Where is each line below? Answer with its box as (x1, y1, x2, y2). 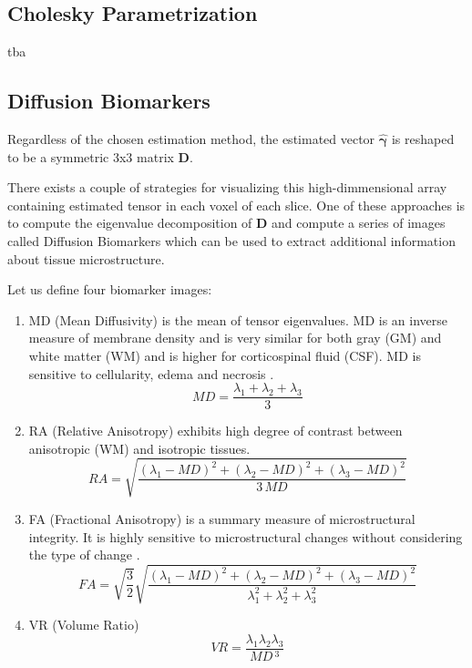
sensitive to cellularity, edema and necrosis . (28, 364, 274, 383)
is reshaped (391, 129, 455, 148)
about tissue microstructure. (7, 249, 165, 268)
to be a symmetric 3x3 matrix (7, 147, 174, 166)
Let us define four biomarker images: (7, 280, 212, 299)
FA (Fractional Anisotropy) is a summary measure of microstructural (28, 509, 416, 528)
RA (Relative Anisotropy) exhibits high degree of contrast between (28, 421, 403, 440)
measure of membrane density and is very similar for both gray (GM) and (28, 328, 442, 347)
